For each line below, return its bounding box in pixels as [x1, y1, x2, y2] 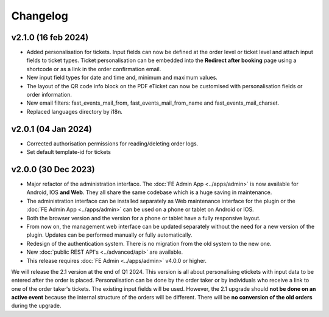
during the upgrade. [11, 302, 62, 310]
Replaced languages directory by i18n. [26, 108, 123, 115]
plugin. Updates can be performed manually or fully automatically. [26, 231, 193, 239]
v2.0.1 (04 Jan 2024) [11, 124, 93, 134]
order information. [26, 91, 73, 99]
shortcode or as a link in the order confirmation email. [26, 65, 161, 72]
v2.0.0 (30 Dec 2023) [11, 164, 95, 175]
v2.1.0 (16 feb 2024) [11, 32, 89, 43]
